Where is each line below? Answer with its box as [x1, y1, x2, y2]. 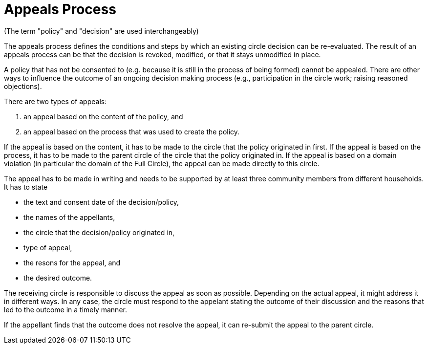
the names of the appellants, [23, 213, 115, 221]
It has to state [4, 182, 48, 191]
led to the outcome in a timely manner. [4, 305, 127, 314]
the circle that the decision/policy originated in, [23, 228, 175, 237]
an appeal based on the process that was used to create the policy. [23, 127, 240, 136]
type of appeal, [23, 243, 72, 252]
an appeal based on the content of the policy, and [23, 112, 183, 121]
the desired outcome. [23, 273, 92, 282]
